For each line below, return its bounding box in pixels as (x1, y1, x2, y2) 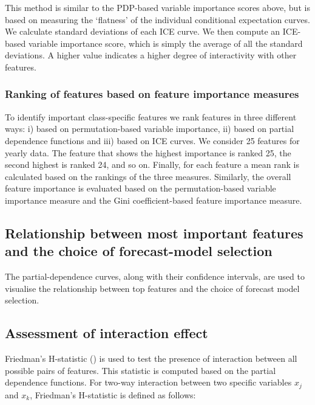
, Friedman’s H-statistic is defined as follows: (30, 388, 196, 401)
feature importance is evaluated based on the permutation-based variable (5, 182, 276, 195)
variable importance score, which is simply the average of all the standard (28, 36, 303, 49)
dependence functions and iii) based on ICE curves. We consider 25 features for (5, 134, 300, 147)
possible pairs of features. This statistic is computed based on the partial (5, 364, 276, 376)
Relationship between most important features (5, 223, 303, 242)
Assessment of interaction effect (5, 324, 208, 342)
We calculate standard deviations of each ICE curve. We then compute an (5, 25, 280, 38)
